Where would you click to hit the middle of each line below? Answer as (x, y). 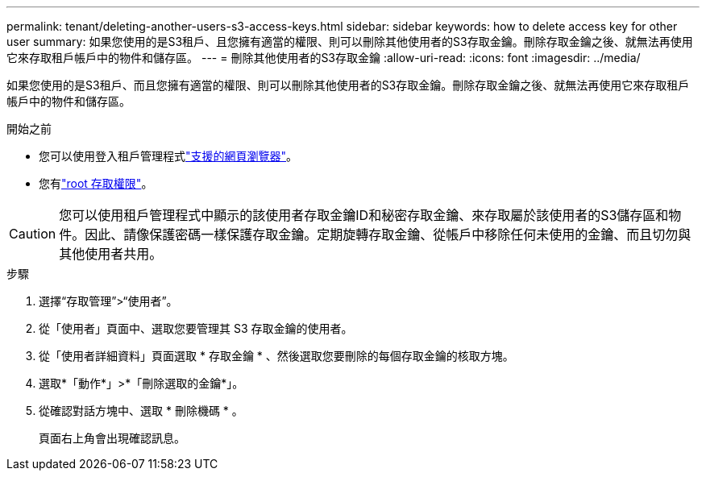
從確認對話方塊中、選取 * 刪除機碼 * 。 (141, 411)
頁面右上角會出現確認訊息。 (112, 438)
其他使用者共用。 (111, 254)
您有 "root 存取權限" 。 (96, 183)
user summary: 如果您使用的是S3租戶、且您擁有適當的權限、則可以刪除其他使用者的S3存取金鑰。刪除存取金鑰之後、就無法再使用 (350, 41)
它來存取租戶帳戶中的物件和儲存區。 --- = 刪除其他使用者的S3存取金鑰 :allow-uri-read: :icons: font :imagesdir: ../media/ (324, 58)
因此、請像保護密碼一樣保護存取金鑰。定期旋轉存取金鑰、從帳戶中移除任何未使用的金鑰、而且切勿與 (388, 234)
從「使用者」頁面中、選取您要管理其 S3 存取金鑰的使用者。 (196, 328)
